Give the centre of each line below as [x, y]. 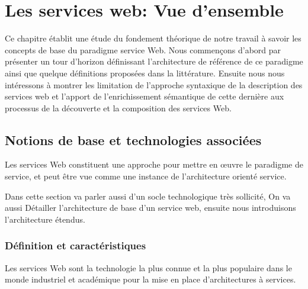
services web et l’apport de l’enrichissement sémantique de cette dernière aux [145, 96]
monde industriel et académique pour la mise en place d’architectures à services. [150, 279]
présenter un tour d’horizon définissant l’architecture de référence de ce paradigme [154, 61]
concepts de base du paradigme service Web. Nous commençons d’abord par [143, 49]
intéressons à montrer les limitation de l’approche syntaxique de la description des [154, 84]
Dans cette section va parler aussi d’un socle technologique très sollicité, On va [148, 196]
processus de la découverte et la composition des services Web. [118, 107]
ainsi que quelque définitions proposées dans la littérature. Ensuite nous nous [145, 73]
